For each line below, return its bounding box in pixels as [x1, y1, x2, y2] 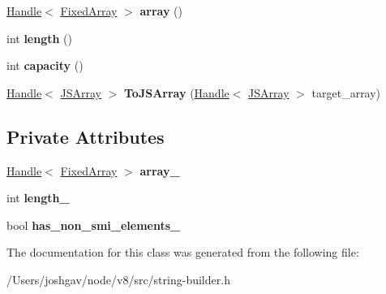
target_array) [311, 84, 381, 101]
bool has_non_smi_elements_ [6, 216, 181, 233]
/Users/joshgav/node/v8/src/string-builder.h [6, 270, 230, 288]
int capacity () [6, 57, 84, 74]
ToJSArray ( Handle [123, 84, 229, 101]
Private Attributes [6, 123, 165, 149]
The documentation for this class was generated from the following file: [6, 244, 359, 261]
